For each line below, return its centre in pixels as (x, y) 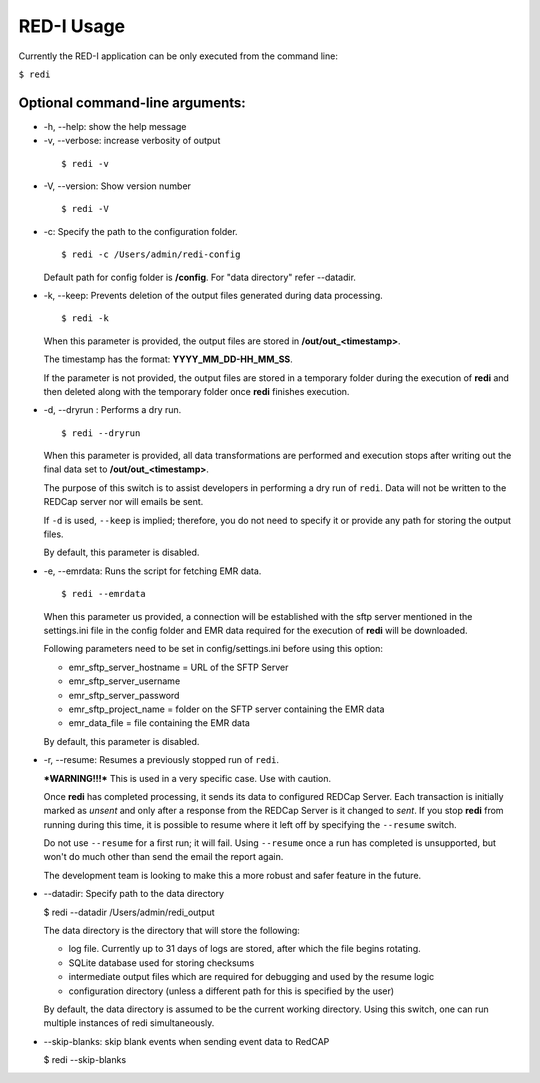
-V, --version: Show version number (117, 186)
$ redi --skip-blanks (85, 1060)
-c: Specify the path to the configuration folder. (141, 231)
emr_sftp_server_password (124, 695)
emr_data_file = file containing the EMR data (159, 723)
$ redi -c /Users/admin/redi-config (151, 254)
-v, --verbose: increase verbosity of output (132, 141)
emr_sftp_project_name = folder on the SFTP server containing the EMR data (226, 709)
